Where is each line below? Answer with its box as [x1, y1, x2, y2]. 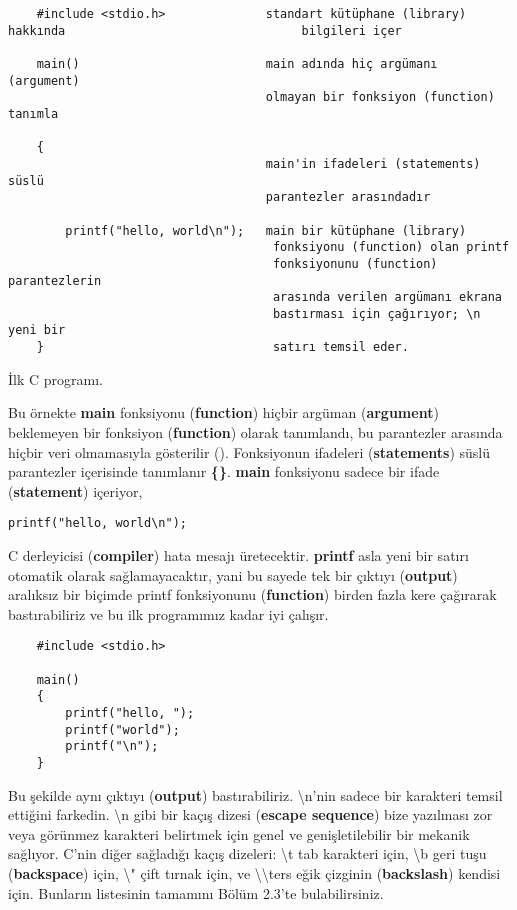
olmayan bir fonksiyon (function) [265, 90, 495, 105]
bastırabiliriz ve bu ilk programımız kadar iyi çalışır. [8, 603, 329, 624]
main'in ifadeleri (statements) [265, 156, 481, 171]
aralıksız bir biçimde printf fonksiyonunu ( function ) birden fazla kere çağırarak [8, 584, 497, 605]
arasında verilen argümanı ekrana [272, 290, 502, 305]
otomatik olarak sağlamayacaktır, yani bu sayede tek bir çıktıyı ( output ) [8, 564, 458, 585]
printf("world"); [65, 722, 180, 737]
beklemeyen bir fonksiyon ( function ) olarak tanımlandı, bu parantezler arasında [8, 421, 503, 442]
